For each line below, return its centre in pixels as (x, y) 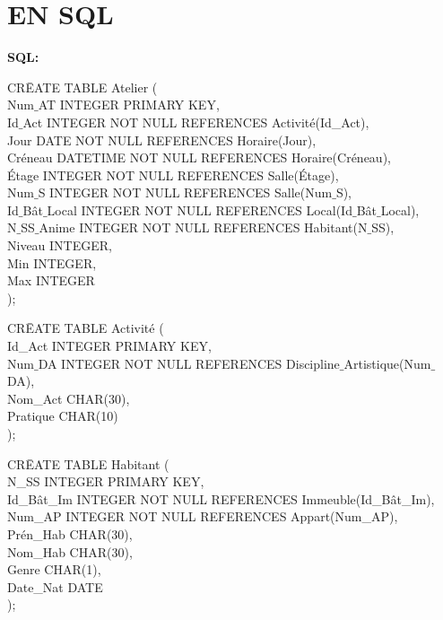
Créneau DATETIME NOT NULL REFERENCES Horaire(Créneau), (199, 157)
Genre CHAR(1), (54, 569)
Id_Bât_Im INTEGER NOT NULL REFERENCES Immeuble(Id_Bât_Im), (221, 498)
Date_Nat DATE (55, 586)
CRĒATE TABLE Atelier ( (83, 87)
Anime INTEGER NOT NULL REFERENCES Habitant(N (203, 227)
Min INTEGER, (52, 262)
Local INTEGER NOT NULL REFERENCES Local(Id (200, 210)
